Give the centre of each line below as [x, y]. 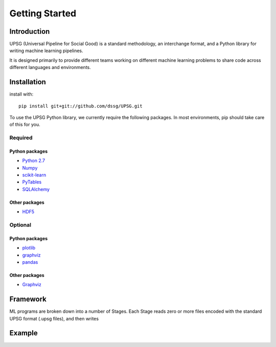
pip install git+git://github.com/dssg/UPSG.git [80, 106]
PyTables [32, 182]
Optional [20, 225]
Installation [28, 82]
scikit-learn [34, 175]
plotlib [29, 248]
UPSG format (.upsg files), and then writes [54, 318]
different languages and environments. [50, 67]
